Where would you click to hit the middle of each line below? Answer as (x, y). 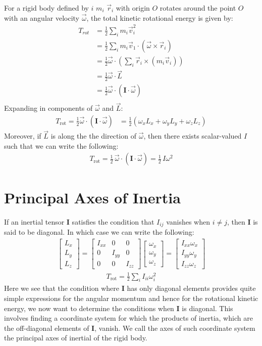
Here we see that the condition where (62, 288)
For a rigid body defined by (46, 8)
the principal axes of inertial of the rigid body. (76, 338)
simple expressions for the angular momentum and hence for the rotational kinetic (131, 298)
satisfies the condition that (113, 221)
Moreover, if (23, 136)
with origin (133, 8)
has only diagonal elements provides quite (191, 288)
